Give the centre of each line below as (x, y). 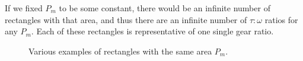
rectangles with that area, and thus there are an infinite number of (126, 19)
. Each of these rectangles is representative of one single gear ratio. (152, 31)
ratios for (281, 19)
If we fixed (24, 8)
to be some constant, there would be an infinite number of (165, 8)
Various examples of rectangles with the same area (120, 51)
